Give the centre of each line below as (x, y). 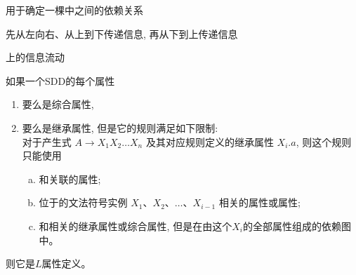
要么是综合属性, (58, 104)
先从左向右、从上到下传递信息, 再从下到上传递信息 (122, 33)
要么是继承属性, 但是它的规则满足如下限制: (120, 127)
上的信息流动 (35, 57)
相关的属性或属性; (259, 202)
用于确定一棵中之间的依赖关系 (74, 10)
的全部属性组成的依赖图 (297, 226)
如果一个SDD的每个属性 (60, 80)
